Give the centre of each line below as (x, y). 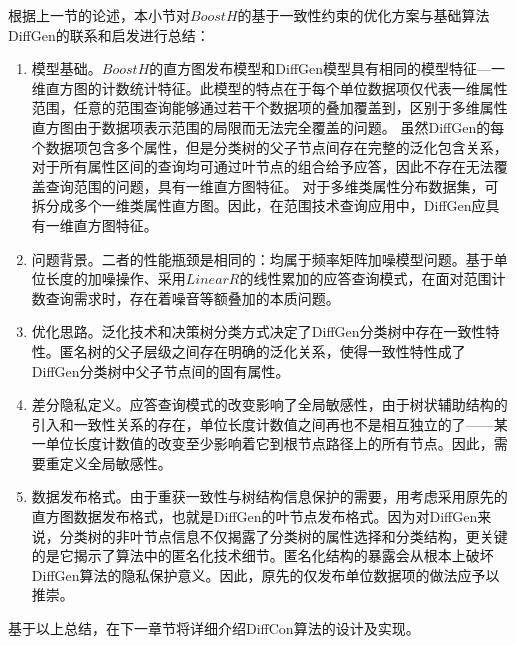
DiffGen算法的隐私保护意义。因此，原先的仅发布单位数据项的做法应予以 (265, 574)
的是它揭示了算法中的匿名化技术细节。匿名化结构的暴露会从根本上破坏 (262, 555)
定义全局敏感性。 (115, 462)
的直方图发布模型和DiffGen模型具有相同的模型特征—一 (327, 68)
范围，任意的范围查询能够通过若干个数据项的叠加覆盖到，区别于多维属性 (269, 107)
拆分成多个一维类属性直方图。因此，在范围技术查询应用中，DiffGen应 (258, 205)
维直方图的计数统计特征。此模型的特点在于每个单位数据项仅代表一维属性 (269, 87)
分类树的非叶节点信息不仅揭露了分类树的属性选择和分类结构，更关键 (283, 535)
